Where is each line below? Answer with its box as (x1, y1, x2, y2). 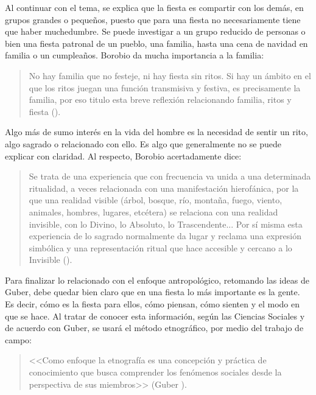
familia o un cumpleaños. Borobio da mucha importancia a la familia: (5, 49, 264, 61)
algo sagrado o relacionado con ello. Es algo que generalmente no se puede (5, 137, 281, 150)
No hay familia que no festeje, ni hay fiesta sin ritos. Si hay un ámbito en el (29, 69, 311, 82)
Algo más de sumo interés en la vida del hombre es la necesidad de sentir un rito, (5, 125, 308, 138)
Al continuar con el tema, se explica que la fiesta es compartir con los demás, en (5, 1, 304, 13)
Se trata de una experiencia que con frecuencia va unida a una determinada (29, 170, 311, 183)
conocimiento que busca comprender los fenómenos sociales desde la (29, 366, 282, 379)
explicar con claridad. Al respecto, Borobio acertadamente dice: (5, 149, 242, 162)
